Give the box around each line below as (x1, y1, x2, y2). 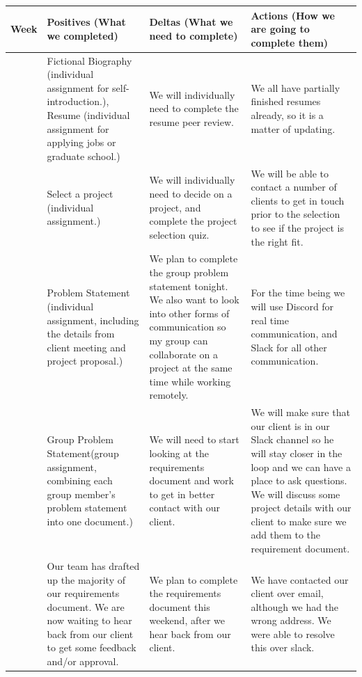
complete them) (251, 35, 329, 49)
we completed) (47, 28, 118, 42)
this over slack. (251, 640, 315, 655)
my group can (149, 333, 208, 347)
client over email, (251, 586, 324, 600)
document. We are (47, 599, 125, 614)
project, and (149, 200, 201, 214)
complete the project (149, 214, 237, 228)
